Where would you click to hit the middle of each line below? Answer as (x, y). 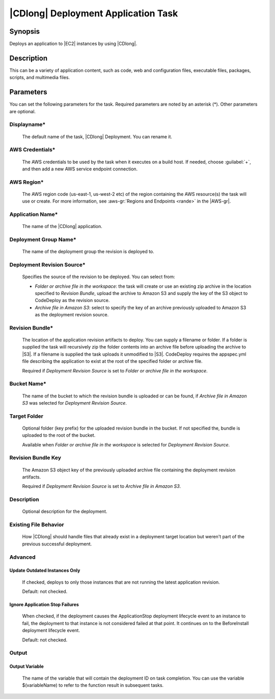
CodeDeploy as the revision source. (72, 301)
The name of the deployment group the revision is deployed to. (88, 252)
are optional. (22, 111)
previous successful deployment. (57, 544)
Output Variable (27, 666)
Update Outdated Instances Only (45, 570)
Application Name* (34, 214)
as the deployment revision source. (72, 315)
